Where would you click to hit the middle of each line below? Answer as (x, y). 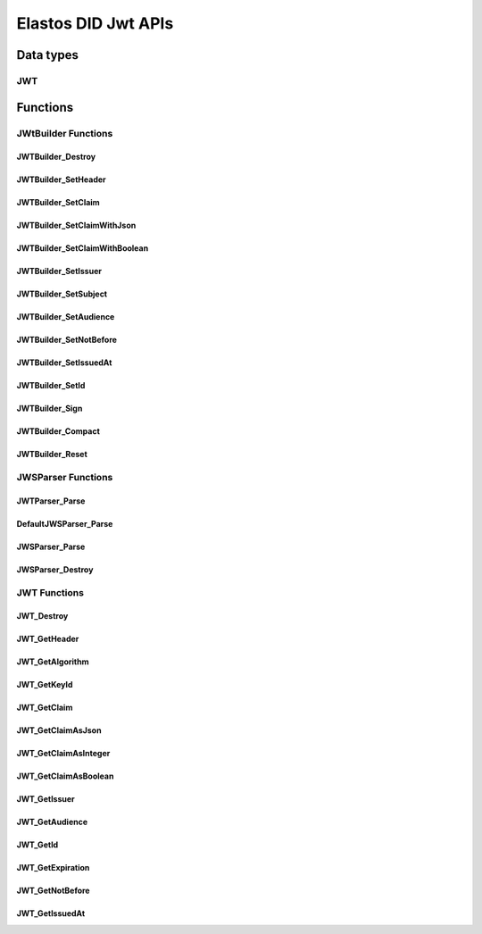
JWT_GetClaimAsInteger (63, 754)
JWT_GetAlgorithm (53, 662)
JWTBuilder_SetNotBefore (67, 340)
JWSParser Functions (65, 478)
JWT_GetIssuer (46, 799)
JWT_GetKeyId (45, 685)
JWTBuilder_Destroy (56, 157)
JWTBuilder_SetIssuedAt (64, 363)
